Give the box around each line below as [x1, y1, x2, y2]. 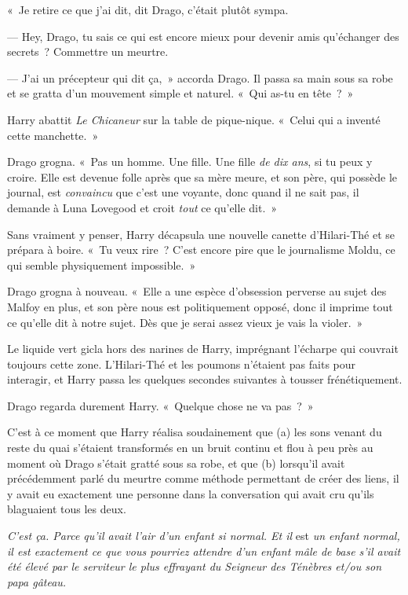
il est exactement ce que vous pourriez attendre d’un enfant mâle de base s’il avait [7, 542, 401, 559]
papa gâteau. [7, 573, 67, 589]
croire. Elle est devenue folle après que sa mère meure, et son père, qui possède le [7, 168, 398, 185]
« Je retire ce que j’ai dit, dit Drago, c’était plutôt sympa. [7, 2, 289, 17]
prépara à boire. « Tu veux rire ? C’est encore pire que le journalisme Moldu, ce [7, 241, 395, 258]
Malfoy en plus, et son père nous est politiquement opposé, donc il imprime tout [7, 298, 393, 314]
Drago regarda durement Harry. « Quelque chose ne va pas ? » [7, 397, 314, 413]
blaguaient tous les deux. [7, 501, 126, 517]
